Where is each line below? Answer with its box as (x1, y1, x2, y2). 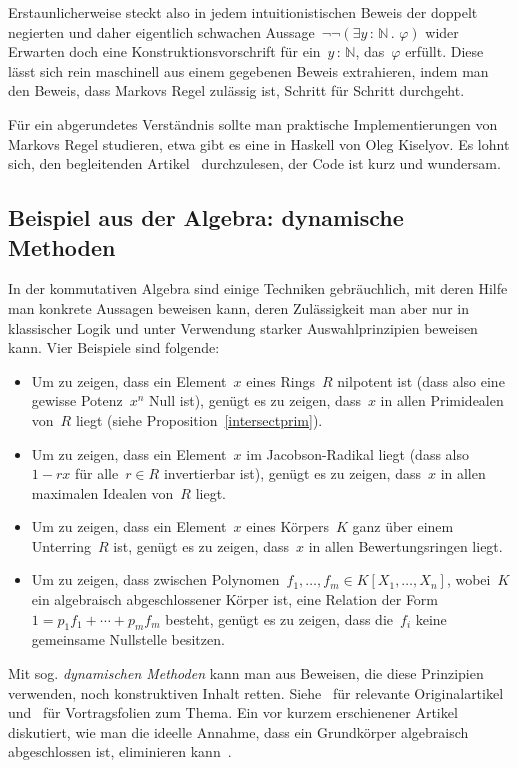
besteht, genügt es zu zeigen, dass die (165, 608, 394, 629)
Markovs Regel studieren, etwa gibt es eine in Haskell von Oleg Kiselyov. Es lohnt (8, 133, 510, 154)
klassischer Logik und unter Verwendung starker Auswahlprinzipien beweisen (8, 317, 478, 338)
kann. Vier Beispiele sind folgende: (8, 337, 220, 358)
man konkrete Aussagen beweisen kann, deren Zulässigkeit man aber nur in (8, 297, 469, 318)
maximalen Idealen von (31, 482, 174, 503)
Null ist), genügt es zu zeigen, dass (149, 390, 361, 411)
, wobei (446, 569, 491, 590)
